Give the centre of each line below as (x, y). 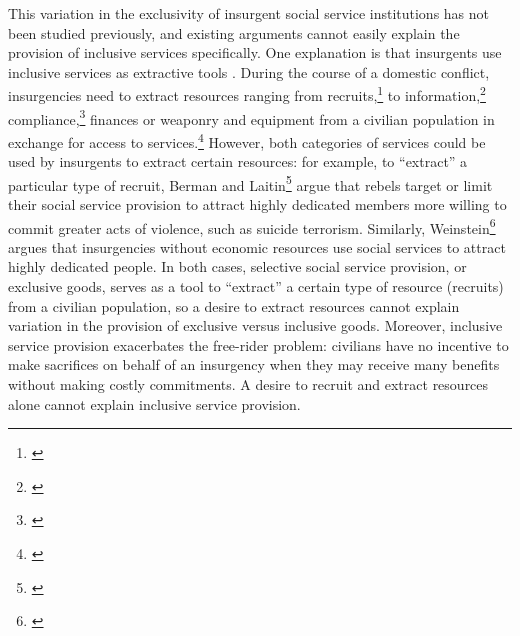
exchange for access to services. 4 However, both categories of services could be (247, 140)
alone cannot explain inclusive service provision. (154, 403)
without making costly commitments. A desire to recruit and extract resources (248, 383)
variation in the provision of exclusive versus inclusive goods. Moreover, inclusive (255, 325)
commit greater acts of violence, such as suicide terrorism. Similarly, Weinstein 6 (252, 226)
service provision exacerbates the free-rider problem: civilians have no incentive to (258, 344)
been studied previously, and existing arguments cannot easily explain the (234, 32)
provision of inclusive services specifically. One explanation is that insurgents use (255, 52)
